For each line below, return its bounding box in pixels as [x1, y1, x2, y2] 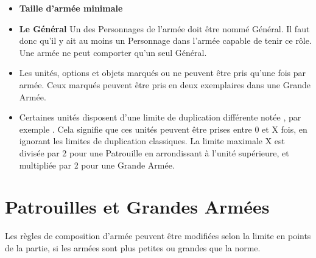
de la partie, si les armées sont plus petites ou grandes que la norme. [5, 241, 261, 254]
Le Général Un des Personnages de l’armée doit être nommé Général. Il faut [19, 22, 310, 35]
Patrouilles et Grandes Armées [5, 194, 270, 219]
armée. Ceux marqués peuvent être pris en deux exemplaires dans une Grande [19, 78, 311, 91]
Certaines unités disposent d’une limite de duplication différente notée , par [19, 111, 301, 124]
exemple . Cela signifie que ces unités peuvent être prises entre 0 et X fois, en [19, 122, 307, 135]
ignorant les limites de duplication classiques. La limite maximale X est [19, 134, 286, 147]
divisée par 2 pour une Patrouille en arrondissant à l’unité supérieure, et [19, 146, 289, 159]
